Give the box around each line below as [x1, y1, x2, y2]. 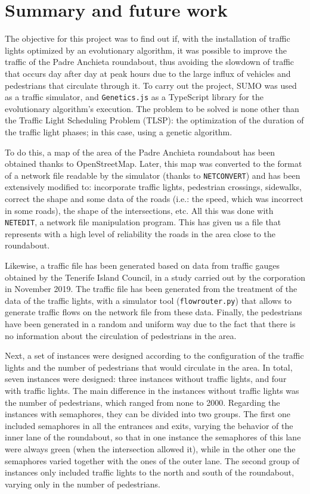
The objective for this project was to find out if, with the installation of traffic [5, 32, 290, 45]
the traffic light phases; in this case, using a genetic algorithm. [5, 125, 232, 138]
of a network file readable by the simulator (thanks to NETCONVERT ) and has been [5, 169, 300, 181]
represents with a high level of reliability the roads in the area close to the [5, 227, 275, 240]
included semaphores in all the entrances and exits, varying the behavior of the [5, 419, 293, 431]
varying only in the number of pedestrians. [5, 477, 160, 490]
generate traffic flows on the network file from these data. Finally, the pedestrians [5, 306, 302, 318]
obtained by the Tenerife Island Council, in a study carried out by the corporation [5, 271, 306, 283]
